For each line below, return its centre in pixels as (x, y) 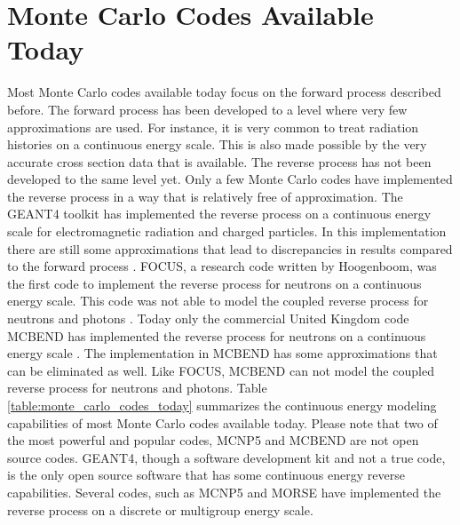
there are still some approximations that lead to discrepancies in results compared (230, 248)
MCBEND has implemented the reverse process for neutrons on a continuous (217, 335)
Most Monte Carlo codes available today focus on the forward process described (224, 92)
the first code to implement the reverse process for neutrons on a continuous (214, 283)
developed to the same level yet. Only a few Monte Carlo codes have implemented (230, 179)
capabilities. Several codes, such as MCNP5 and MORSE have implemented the (224, 492)
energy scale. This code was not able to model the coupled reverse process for (218, 301)
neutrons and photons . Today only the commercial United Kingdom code (208, 318)
